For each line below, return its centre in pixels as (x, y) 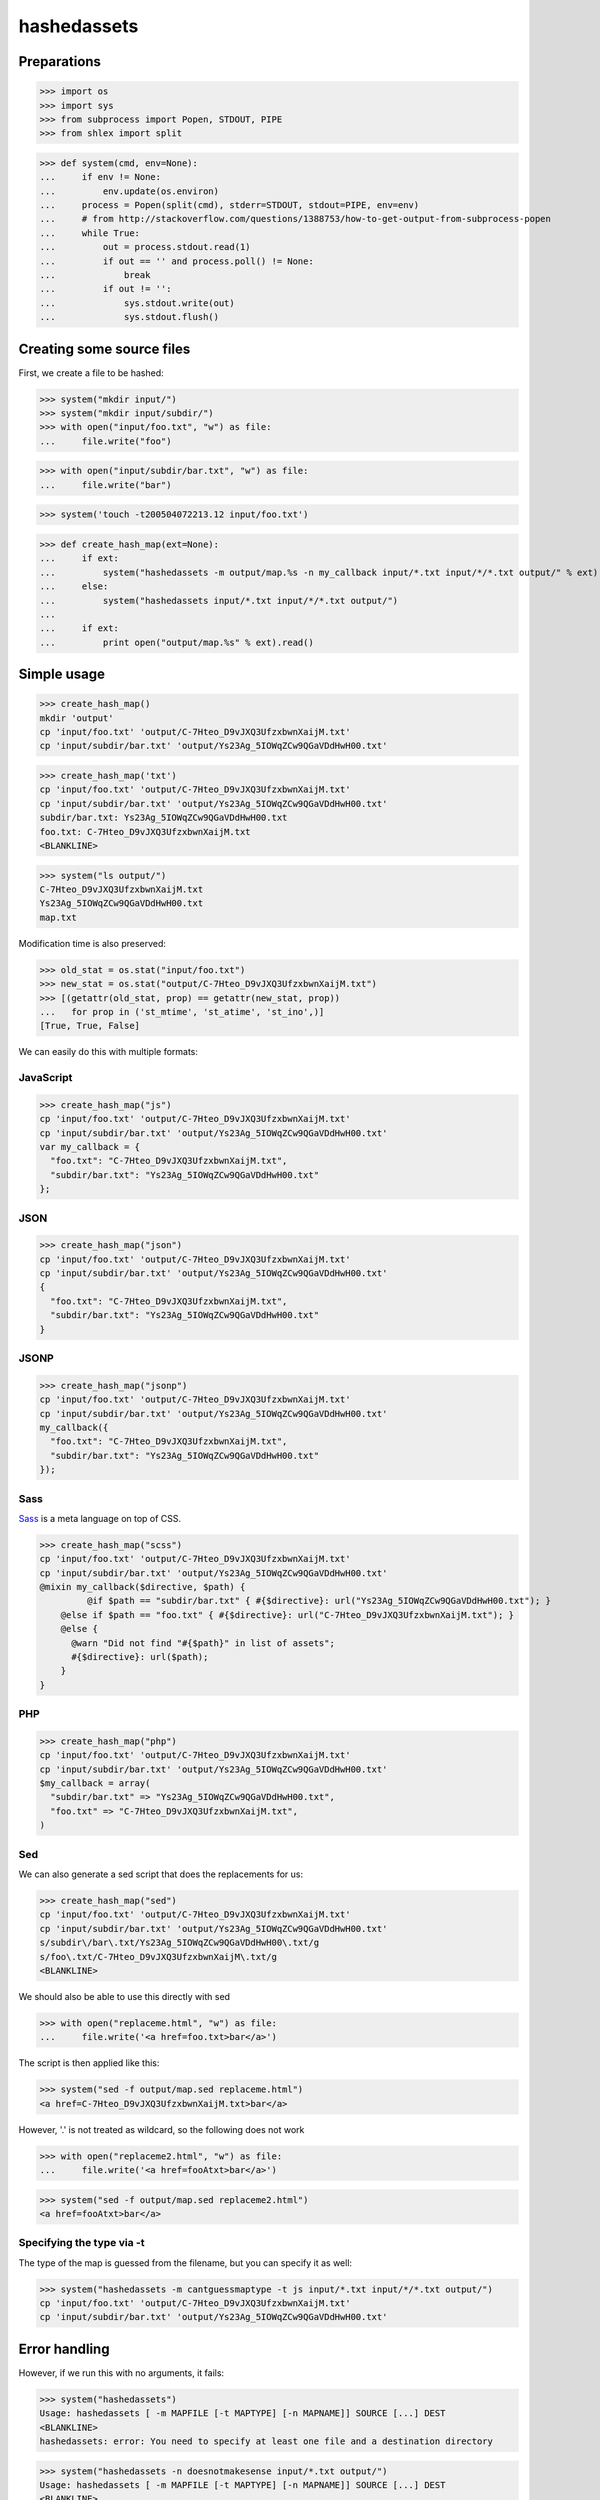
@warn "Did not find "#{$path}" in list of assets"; (203, 1643)
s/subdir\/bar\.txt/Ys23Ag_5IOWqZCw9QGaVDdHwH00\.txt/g (179, 1943)
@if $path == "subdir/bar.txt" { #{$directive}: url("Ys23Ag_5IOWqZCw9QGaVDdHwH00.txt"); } (319, 1601)
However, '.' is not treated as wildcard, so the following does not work (161, 2129)
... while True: (89, 233)
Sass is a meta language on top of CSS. (100, 1518)
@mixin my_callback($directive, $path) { (142, 1587)
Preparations (60, 61)
